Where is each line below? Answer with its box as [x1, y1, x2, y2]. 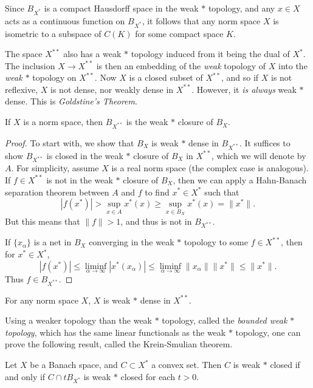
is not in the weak [46, 173, 113, 186]
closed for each [120, 370, 175, 383]
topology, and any [208, 2, 275, 14]
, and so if [221, 71, 259, 84]
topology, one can [235, 325, 301, 338]
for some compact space [135, 27, 224, 39]
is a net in [33, 236, 72, 248]
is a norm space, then [23, 115, 103, 128]
